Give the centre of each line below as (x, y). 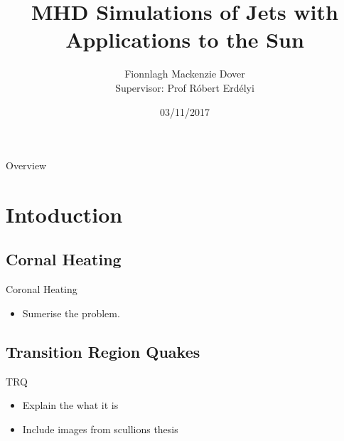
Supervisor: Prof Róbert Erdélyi (185, 87)
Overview (26, 165)
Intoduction (64, 214)
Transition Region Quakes (103, 351)
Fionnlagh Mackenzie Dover (185, 74)
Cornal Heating (64, 259)
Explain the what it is (70, 405)
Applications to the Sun (185, 39)
